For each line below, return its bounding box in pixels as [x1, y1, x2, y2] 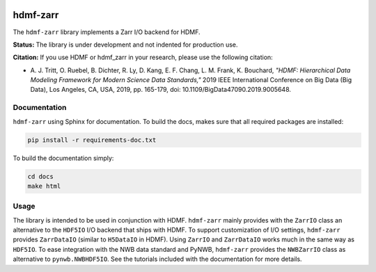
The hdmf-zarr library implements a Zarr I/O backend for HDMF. [13, 28, 201, 36]
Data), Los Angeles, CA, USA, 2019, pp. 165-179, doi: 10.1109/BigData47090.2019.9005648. [30, 86, 292, 94]
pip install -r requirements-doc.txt [27, 136, 157, 144]
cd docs [27, 173, 54, 180]
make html [27, 182, 61, 190]
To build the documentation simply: [13, 154, 114, 162]
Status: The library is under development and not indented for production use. [13, 40, 238, 49]
